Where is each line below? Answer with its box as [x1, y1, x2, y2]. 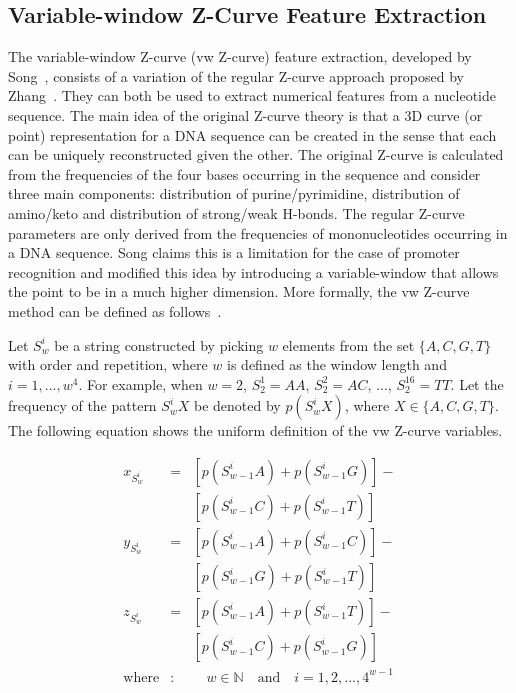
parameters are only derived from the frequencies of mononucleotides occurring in [8, 222, 508, 243]
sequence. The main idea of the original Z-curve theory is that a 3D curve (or [8, 104, 483, 125]
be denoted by [193, 395, 281, 416]
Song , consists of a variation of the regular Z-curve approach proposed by [8, 65, 464, 86]
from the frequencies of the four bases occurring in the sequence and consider [8, 163, 481, 184]
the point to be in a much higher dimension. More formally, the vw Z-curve [8, 281, 470, 302]
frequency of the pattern [8, 395, 157, 416]
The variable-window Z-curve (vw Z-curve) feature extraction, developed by [8, 46, 472, 67]
